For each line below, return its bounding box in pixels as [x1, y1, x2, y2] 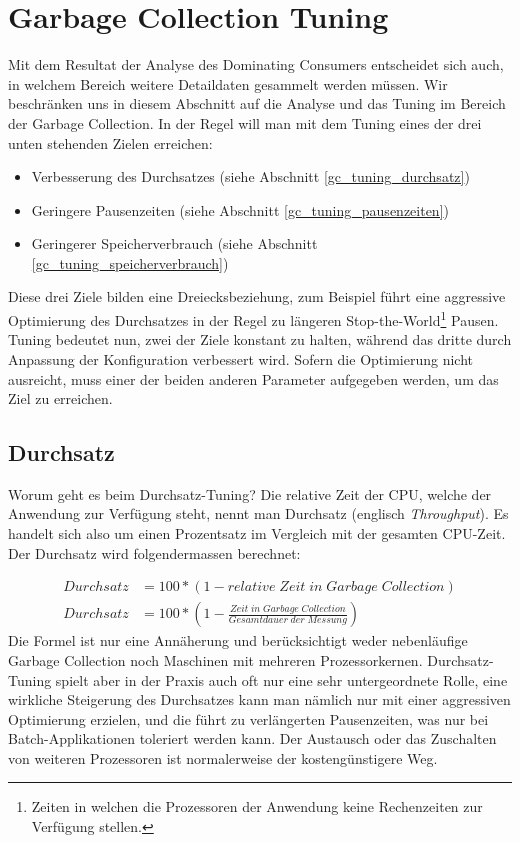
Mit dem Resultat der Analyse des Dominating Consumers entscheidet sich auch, [8, 54, 504, 75]
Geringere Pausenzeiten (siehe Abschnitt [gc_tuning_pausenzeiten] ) [31, 199, 449, 220]
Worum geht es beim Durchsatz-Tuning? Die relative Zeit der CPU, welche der [8, 483, 492, 504]
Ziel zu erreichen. [8, 388, 113, 409]
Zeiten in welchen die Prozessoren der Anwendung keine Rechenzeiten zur [31, 796, 483, 817]
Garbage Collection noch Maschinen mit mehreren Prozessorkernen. [8, 649, 423, 670]
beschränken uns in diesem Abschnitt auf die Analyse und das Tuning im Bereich [8, 93, 506, 114]
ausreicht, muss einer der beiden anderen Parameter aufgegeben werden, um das [8, 368, 499, 389]
